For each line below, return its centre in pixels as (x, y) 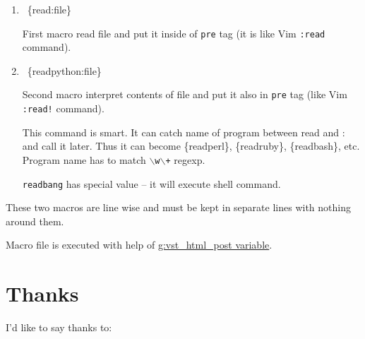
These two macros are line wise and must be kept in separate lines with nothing (178, 207)
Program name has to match (84, 159)
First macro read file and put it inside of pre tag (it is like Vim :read (174, 33)
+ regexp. (185, 159)
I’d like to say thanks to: (59, 327)
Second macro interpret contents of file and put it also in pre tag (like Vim (185, 94)
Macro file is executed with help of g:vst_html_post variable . (139, 245)
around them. (35, 221)
